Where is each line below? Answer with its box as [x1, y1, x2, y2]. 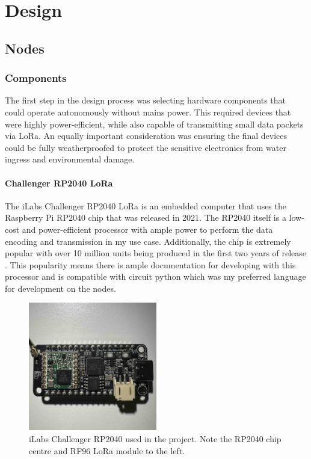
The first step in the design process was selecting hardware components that [5, 94, 286, 106]
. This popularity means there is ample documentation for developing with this [5, 258, 296, 271]
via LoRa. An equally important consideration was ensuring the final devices [5, 129, 288, 142]
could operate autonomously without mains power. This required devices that [5, 105, 291, 118]
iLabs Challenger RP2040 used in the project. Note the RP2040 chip [29, 433, 282, 445]
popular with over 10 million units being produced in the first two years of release [5, 247, 307, 259]
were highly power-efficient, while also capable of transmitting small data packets [5, 117, 304, 130]
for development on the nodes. [5, 282, 116, 294]
